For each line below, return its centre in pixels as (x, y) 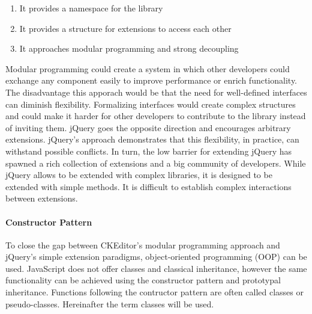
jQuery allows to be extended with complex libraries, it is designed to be (139, 175)
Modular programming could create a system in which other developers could (148, 68)
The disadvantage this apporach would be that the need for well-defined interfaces (156, 92)
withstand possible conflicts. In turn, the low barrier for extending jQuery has (149, 151)
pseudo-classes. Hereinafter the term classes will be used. (110, 303)
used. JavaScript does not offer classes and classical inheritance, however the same (156, 268)
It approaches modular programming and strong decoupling (129, 48)
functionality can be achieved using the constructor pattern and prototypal (143, 280)
